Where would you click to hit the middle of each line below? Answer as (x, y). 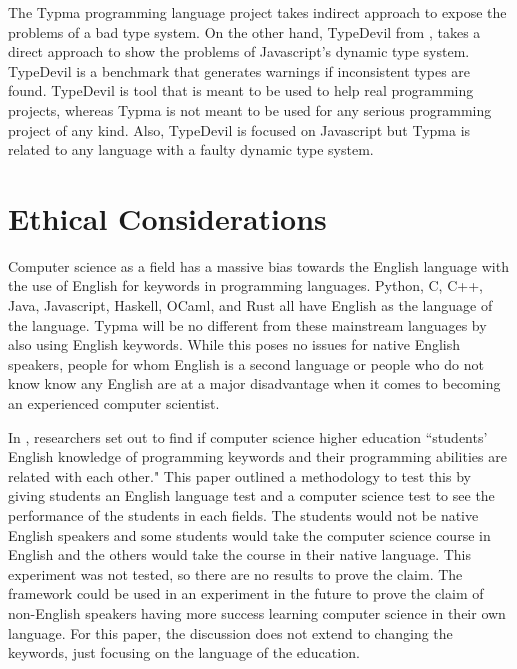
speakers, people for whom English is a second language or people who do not (246, 363)
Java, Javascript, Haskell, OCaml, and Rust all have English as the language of (250, 305)
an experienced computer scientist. (114, 403)
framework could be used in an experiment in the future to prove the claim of (246, 593)
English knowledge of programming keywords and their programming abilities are (257, 456)
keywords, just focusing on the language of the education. (184, 652)
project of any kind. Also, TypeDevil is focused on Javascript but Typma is (239, 129)
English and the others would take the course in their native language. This (240, 554)
